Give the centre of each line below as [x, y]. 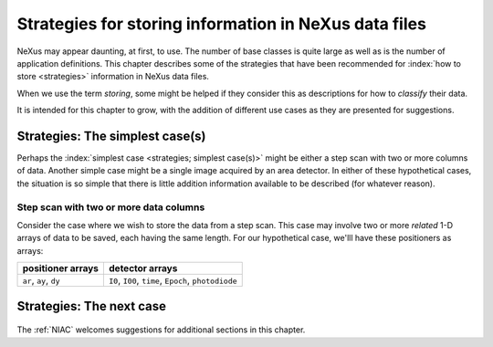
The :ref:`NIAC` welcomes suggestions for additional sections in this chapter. [161, 330]
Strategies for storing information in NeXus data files [221, 24]
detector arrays [143, 268]
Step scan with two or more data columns [111, 207]
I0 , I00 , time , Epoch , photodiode [173, 280]
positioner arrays [61, 268]
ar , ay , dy [41, 280]
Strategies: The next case [92, 306]
